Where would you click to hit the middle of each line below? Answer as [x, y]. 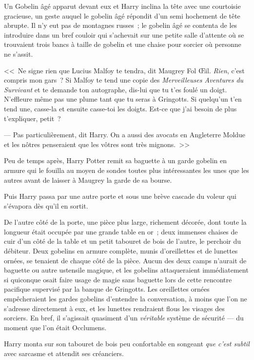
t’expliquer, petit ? [32, 118]
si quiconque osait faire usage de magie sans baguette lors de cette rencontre [118, 279]
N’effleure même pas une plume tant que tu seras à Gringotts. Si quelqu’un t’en [123, 99]
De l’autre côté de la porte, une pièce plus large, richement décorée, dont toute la [125, 222]
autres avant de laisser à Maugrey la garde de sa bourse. [88, 180]
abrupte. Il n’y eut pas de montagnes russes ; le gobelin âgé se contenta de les [121, 25]
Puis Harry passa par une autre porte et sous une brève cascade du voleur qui [120, 196]
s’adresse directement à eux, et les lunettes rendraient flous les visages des [114, 308]
